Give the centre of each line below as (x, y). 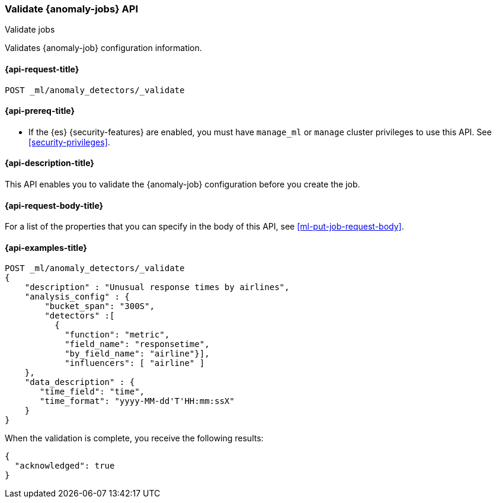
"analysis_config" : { (77, 297)
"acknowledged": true (65, 466)
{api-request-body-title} (54, 205)
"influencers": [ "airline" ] (135, 363)
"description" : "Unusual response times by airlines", (157, 287)
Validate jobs (30, 30)
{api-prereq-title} (40, 111)
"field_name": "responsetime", (137, 344)
